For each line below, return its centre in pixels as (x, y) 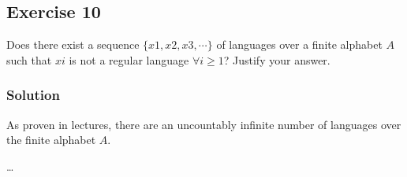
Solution (33, 95)
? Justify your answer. (277, 59)
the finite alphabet (51, 140)
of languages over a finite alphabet (299, 44)
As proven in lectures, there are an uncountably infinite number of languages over (204, 124)
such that (29, 59)
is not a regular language (129, 59)
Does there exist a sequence (73, 44)
